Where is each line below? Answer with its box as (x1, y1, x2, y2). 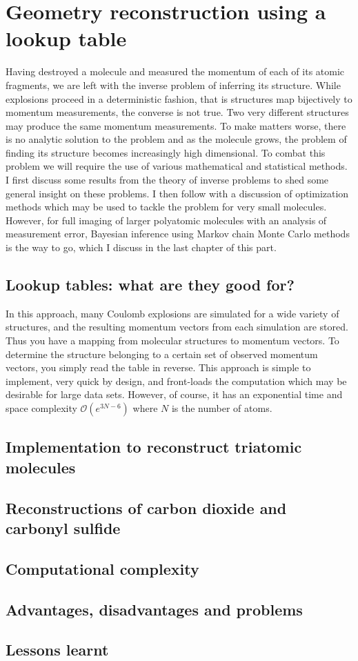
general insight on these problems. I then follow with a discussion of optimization (6, 186, 349, 200)
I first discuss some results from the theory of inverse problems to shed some (6, 172, 329, 187)
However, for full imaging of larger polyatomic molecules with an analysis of (6, 213, 327, 227)
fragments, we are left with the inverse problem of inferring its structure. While (6, 77, 341, 92)
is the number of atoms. (171, 400, 272, 415)
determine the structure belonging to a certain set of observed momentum (6, 346, 318, 361)
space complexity (6, 400, 77, 415)
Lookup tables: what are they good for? (6, 274, 295, 295)
